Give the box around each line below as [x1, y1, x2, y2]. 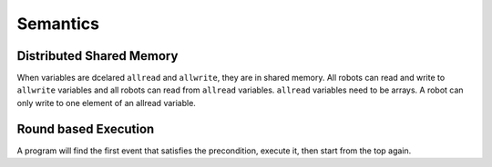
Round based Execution [16, 121, 155, 136]
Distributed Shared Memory [16, 48, 179, 64]
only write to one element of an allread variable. [16, 97, 196, 108]
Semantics [16, 14, 100, 34]
